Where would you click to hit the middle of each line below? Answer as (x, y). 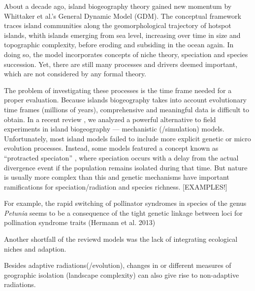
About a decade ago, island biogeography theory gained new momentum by (118, 6)
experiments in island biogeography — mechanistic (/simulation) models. (114, 129)
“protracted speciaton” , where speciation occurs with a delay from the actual (121, 157)
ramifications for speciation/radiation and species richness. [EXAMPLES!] (116, 186)
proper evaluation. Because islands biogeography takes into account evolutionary (126, 100)
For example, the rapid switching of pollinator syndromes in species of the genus (125, 203)
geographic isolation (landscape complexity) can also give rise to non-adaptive (122, 275)
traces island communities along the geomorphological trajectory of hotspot (118, 25)
